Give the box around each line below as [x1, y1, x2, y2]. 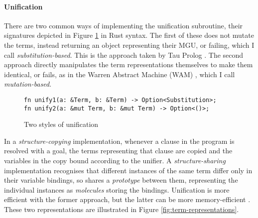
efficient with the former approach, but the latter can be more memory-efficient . [4, 194, 251, 205]
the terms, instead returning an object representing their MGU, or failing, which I [4, 39, 255, 50]
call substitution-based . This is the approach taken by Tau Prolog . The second [4, 49, 244, 60]
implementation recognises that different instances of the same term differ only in [4, 165, 253, 175]
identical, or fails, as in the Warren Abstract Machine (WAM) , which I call [4, 69, 235, 79]
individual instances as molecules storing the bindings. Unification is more [4, 184, 230, 195]
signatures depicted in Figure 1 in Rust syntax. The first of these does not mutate [4, 30, 254, 40]
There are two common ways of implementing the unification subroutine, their [4, 20, 243, 30]
